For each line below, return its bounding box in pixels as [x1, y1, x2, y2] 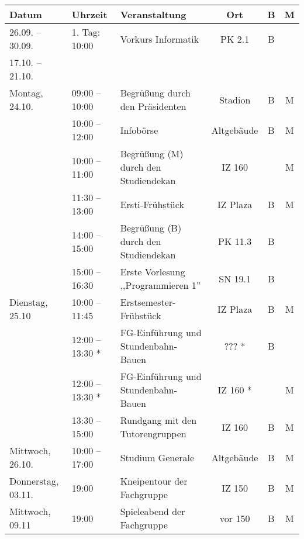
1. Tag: [71, 25, 101, 39]
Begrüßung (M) [120, 147, 184, 160]
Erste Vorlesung [120, 265, 185, 278]
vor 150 [219, 511, 250, 525]
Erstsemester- [120, 295, 176, 309]
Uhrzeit [71, 8, 108, 21]
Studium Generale [120, 450, 195, 464]
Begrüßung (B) [120, 221, 182, 234]
